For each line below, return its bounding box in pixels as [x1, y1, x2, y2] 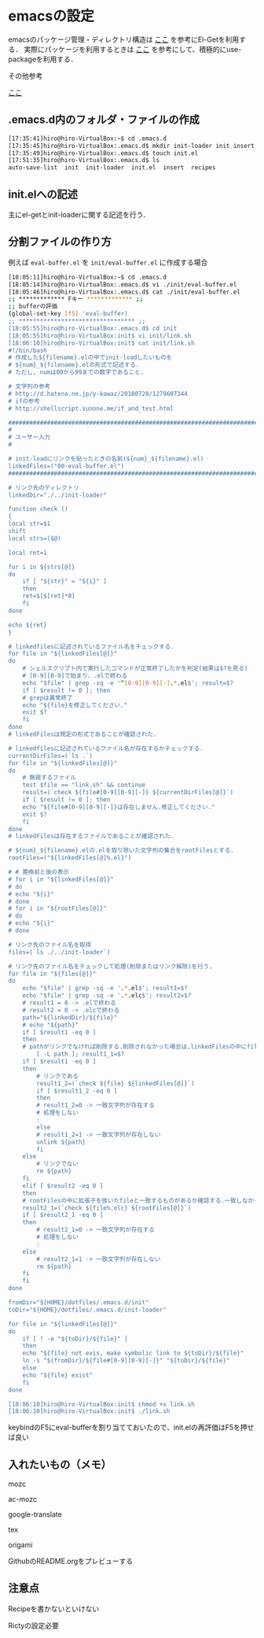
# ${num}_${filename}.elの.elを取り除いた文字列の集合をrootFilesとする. [8, 847, 234, 855]
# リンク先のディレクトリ [8, 483, 80, 492]
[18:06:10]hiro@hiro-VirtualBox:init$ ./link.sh [8, 1407, 170, 1415]
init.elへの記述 [8, 187, 79, 201]
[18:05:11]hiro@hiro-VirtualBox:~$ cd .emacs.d [8, 273, 167, 281]
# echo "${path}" [22, 1021, 79, 1029]
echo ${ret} [8, 621, 47, 629]
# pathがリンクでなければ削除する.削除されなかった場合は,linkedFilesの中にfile [22, 1043, 262, 1051]
